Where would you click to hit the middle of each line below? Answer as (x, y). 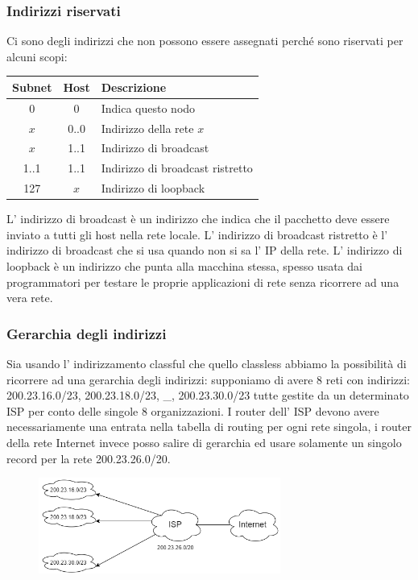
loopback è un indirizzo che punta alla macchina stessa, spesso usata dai (184, 266)
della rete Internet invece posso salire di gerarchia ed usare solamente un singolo (204, 442)
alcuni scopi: (37, 56)
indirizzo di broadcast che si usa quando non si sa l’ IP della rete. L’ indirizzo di (205, 250)
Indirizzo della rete (147, 128)
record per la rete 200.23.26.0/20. (89, 458)
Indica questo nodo (148, 108)
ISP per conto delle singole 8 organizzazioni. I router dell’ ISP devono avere (193, 410)
